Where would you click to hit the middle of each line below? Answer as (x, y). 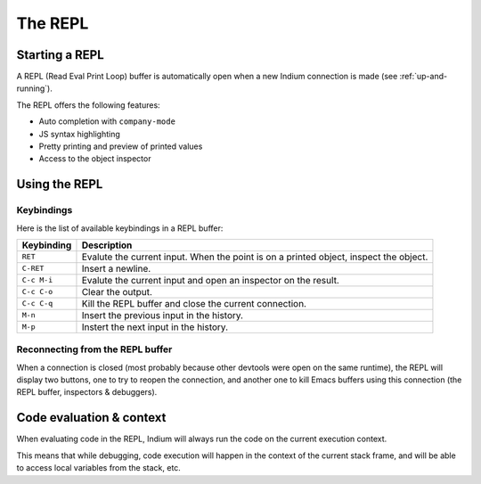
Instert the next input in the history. (155, 327)
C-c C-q (37, 304)
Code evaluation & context (91, 418)
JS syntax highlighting (79, 134)
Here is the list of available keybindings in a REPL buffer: (120, 228)
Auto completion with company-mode (107, 121)
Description (107, 245)
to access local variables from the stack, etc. (99, 468)
